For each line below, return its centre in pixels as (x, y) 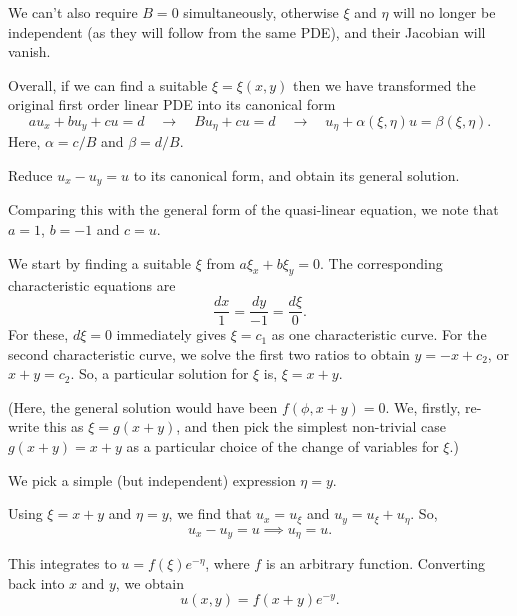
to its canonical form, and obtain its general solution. (296, 175)
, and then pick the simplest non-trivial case (311, 426)
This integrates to (62, 563)
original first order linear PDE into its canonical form (172, 104)
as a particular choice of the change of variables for (282, 446)
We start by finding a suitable (99, 262)
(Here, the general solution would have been (143, 406)
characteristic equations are (92, 285)
